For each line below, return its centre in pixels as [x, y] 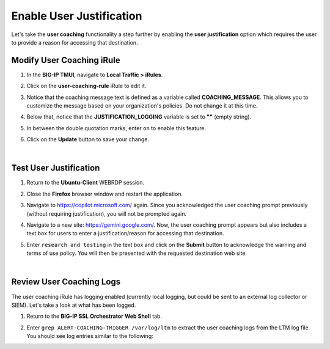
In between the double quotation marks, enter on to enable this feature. [116, 128]
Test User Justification [56, 168]
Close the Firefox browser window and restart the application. [105, 194]
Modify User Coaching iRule [66, 60]
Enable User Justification [77, 16]
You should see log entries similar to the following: [90, 336]
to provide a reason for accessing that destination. [75, 42]
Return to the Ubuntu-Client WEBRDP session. [86, 183]
